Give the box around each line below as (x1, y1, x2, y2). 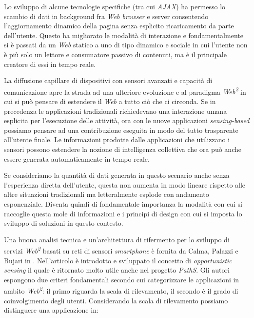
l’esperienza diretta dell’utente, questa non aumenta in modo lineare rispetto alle (4, 179, 246, 190)
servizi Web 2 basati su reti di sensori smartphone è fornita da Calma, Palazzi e (4, 244, 238, 255)
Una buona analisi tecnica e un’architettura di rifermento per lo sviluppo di (4, 234, 230, 244)
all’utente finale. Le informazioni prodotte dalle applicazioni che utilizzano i (4, 134, 230, 145)
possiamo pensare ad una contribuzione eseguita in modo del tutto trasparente (4, 125, 238, 135)
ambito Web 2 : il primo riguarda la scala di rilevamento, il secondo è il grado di (4, 284, 238, 296)
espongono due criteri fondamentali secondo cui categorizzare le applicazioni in (4, 274, 239, 284)
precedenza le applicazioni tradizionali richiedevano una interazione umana (4, 106, 227, 116)
